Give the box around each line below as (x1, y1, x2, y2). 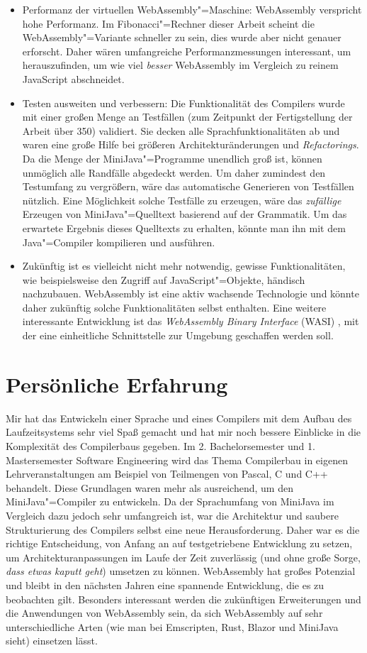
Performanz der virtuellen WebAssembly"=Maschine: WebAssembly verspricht (22, 2, 362, 16)
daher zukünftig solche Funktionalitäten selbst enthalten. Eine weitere (22, 300, 327, 314)
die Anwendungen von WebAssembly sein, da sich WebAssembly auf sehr (6, 605, 323, 620)
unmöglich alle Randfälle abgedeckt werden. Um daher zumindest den (22, 165, 326, 180)
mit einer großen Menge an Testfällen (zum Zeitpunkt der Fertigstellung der (22, 109, 353, 124)
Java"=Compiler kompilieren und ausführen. (22, 234, 215, 249)
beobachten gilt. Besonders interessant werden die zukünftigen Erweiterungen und (6, 591, 361, 606)
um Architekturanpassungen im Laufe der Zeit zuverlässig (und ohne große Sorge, (6, 549, 361, 564)
